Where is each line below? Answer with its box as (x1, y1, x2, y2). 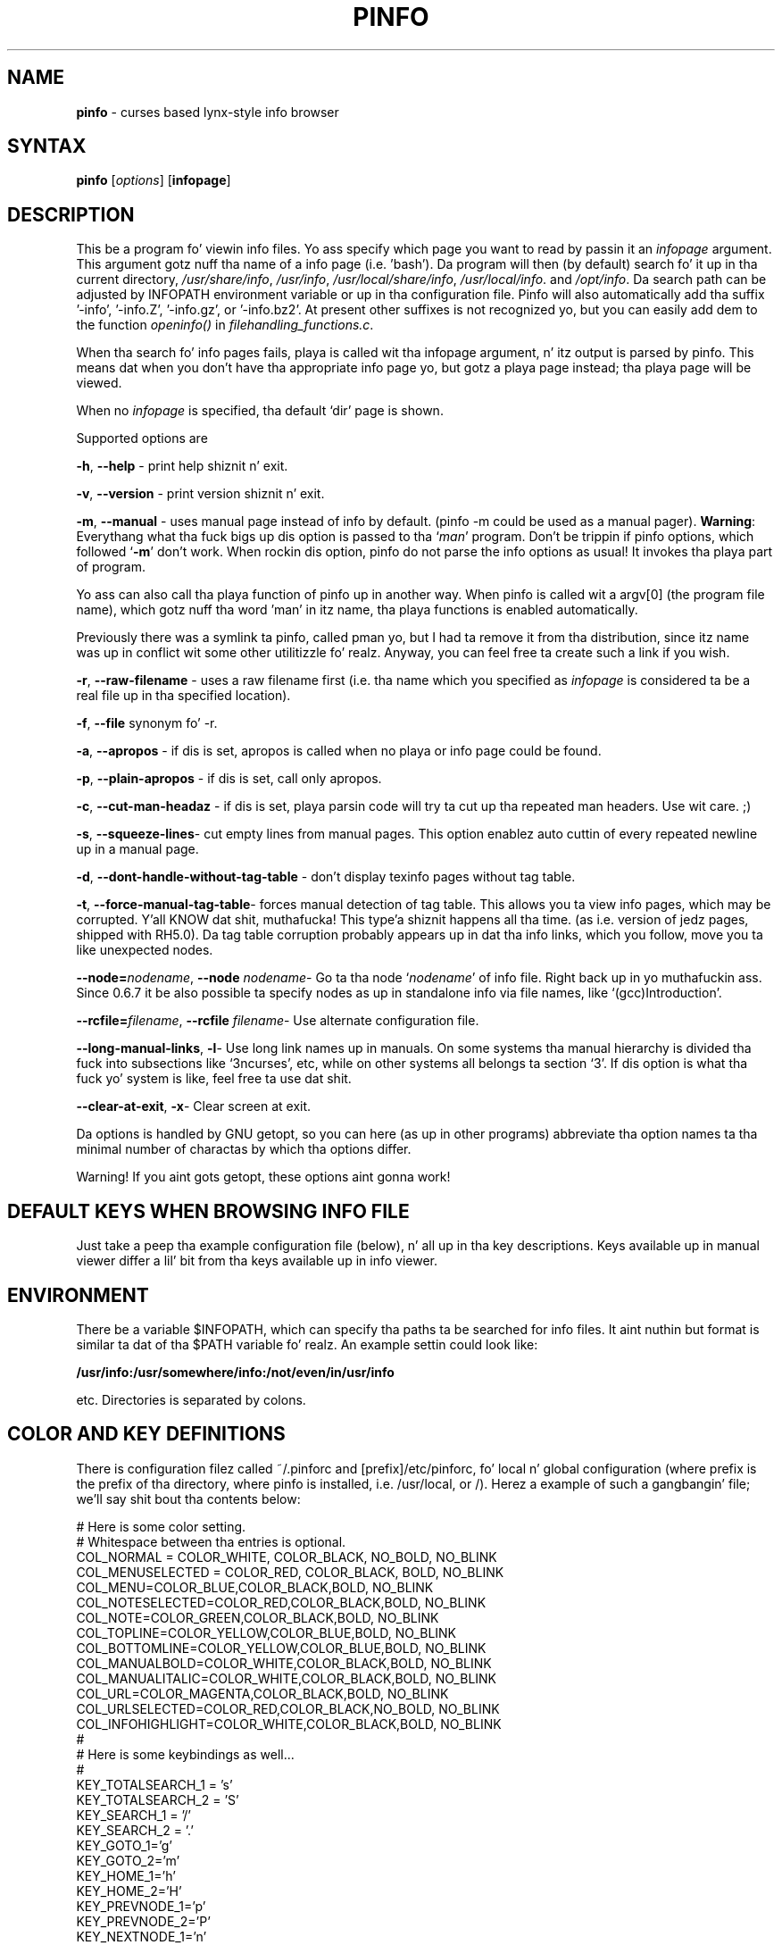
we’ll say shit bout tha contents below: (76, 1490, 301, 1507)
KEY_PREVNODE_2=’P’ (76, 1913, 211, 1929)
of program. (76, 559, 146, 575)
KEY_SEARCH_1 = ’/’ (76, 1807, 191, 1823)
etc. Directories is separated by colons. (76, 1391, 306, 1407)
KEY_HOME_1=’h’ (76, 1867, 176, 1883)
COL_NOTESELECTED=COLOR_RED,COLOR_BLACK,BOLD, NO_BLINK (76, 1594, 487, 1610)
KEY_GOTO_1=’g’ (76, 1837, 172, 1853)
